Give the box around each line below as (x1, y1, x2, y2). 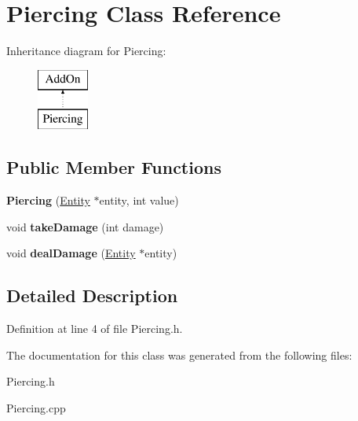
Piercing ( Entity (6, 192, 90, 209)
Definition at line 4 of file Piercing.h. (6, 320, 183, 337)
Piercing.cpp (6, 399, 66, 415)
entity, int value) (99, 192, 179, 209)
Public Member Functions (6, 155, 221, 179)
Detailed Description (6, 283, 178, 308)
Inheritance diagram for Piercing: (6, 42, 166, 59)
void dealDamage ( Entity (6, 245, 136, 261)
